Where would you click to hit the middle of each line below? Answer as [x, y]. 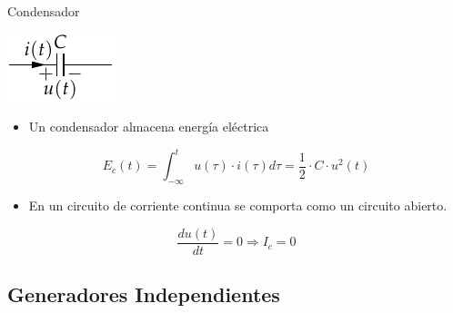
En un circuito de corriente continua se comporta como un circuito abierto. [238, 205]
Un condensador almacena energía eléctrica [149, 127]
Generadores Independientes [144, 294]
